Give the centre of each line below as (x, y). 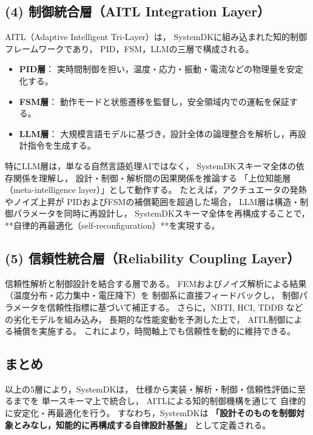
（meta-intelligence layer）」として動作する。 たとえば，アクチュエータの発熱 (156, 190)
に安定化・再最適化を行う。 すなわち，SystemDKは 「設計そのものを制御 (151, 413)
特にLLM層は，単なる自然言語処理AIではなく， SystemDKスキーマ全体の (150, 165)
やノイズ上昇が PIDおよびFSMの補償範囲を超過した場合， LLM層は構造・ (153, 201)
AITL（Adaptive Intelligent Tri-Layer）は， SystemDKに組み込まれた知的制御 (156, 37)
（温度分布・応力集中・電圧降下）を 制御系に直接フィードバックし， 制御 (152, 295)
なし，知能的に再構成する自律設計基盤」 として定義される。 (150, 424)
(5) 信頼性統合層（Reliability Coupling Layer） (153, 258)
